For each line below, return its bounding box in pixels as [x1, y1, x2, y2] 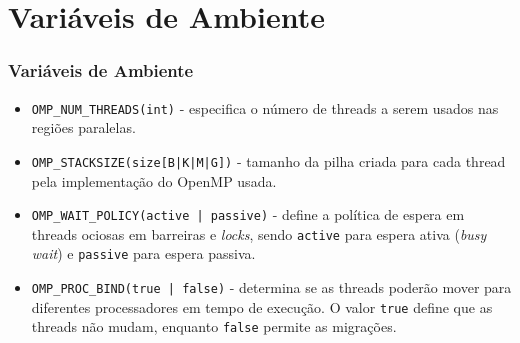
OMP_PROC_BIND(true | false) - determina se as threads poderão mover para [31, 277, 512, 298]
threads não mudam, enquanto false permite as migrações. [31, 316, 397, 337]
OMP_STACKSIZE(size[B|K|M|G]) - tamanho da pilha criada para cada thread [31, 150, 506, 171]
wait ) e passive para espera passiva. [31, 243, 256, 264]
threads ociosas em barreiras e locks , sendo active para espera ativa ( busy [31, 223, 487, 244]
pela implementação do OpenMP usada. [31, 170, 277, 191]
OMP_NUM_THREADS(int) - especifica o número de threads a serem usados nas [31, 97, 499, 118]
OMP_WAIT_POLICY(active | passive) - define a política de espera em [31, 204, 465, 225]
